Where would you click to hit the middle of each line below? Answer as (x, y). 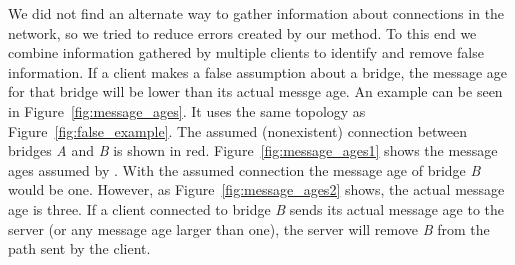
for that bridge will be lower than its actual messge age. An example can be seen (255, 91)
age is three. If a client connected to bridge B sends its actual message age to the (256, 208)
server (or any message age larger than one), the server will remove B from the (249, 228)
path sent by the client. (79, 248)
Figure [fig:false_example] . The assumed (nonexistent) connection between (238, 130)
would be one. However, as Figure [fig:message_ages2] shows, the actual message (256, 189)
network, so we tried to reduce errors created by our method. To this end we (242, 32)
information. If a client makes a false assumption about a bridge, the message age (258, 71)
